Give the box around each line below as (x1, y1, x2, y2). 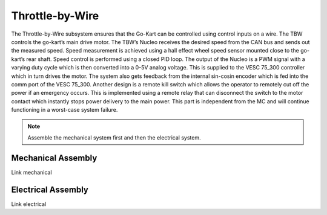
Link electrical (11, 200, 47, 208)
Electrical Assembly (11, 184, 89, 194)
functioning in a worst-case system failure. (11, 106, 118, 114)
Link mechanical (11, 168, 52, 176)
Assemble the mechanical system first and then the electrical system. (27, 133, 201, 141)
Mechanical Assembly (11, 153, 97, 163)
